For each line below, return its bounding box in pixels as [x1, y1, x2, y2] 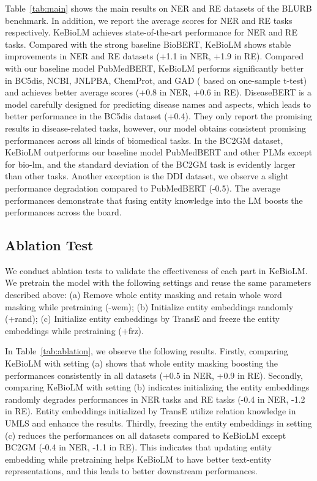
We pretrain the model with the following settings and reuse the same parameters [5, 276, 311, 289]
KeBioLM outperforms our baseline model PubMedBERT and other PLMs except [5, 146, 313, 158]
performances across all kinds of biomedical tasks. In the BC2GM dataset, [5, 133, 283, 146]
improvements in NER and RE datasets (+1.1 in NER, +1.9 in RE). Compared [5, 50, 304, 62]
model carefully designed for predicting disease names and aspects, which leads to [5, 97, 311, 110]
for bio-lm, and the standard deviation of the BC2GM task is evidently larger [5, 157, 296, 170]
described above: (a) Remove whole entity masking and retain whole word [5, 288, 282, 301]
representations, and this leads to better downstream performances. [5, 464, 258, 477]
